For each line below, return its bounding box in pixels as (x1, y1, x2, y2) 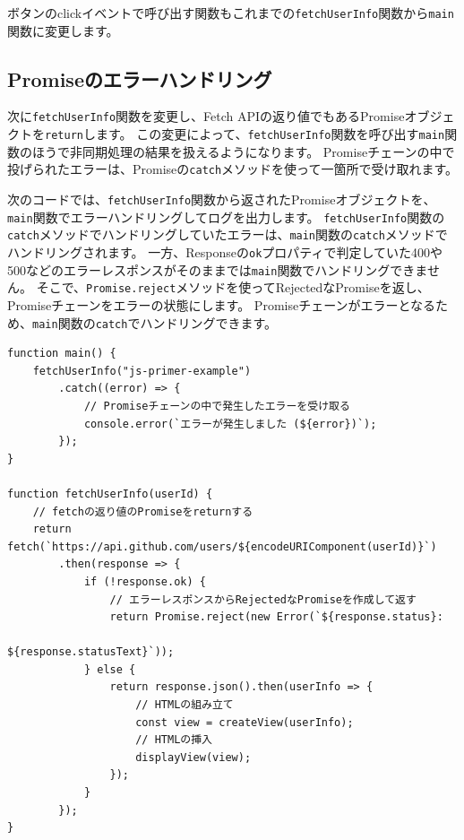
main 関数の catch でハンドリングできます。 (32, 313, 278, 332)
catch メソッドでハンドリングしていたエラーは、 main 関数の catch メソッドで (7, 225, 448, 244)
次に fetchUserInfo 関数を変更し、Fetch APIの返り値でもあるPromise (7, 107, 405, 126)
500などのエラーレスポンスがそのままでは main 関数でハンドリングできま (7, 260, 427, 279)
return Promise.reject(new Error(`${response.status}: (109, 611, 443, 624)
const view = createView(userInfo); (135, 715, 354, 729)
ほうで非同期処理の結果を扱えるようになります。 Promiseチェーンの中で (31, 142, 455, 160)
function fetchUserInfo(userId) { (7, 487, 213, 500)
